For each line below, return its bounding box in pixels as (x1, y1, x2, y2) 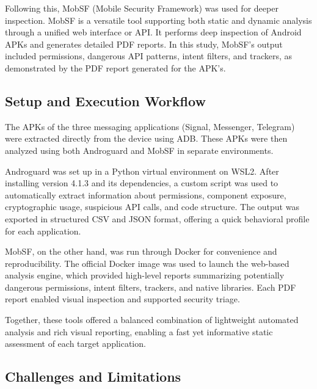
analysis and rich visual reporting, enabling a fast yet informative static (5, 325, 273, 338)
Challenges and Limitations (5, 367, 181, 386)
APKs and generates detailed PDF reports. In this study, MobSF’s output (5, 37, 283, 50)
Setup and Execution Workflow (5, 91, 206, 110)
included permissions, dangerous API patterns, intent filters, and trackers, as (5, 49, 293, 62)
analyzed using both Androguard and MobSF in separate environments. (5, 144, 274, 156)
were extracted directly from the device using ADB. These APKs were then (5, 132, 288, 145)
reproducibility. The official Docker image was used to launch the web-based (5, 256, 290, 269)
